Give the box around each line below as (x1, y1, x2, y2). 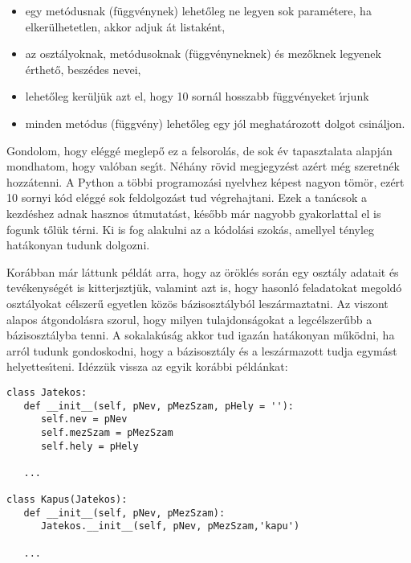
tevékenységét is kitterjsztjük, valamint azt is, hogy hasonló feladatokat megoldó (6, 279, 402, 296)
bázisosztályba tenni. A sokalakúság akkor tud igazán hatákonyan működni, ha (6, 327, 395, 343)
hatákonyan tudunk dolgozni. (6, 236, 150, 253)
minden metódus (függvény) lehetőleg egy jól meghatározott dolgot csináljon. (25, 114, 405, 131)
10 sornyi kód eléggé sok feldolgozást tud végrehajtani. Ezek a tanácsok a (6, 189, 367, 206)
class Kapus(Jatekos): (6, 494, 128, 506)
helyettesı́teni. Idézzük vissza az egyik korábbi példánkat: (6, 358, 288, 375)
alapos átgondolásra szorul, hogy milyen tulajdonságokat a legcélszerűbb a (6, 310, 372, 327)
